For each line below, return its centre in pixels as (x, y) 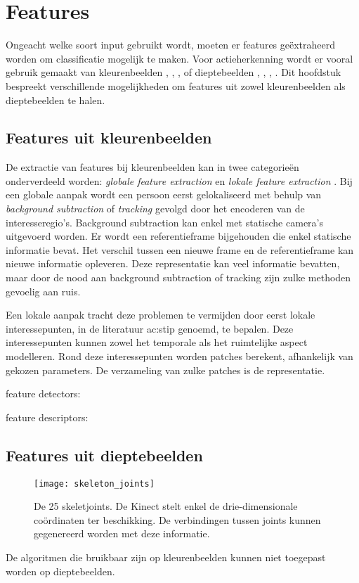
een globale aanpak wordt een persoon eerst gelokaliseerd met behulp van (164, 194)
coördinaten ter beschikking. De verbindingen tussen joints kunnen (177, 519)
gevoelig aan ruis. (43, 291)
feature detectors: (43, 393)
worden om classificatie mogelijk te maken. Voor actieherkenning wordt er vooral (179, 58)
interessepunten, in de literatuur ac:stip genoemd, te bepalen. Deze (150, 328)
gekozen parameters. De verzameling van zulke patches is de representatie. (165, 370)
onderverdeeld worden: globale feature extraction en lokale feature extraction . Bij (179, 180)
